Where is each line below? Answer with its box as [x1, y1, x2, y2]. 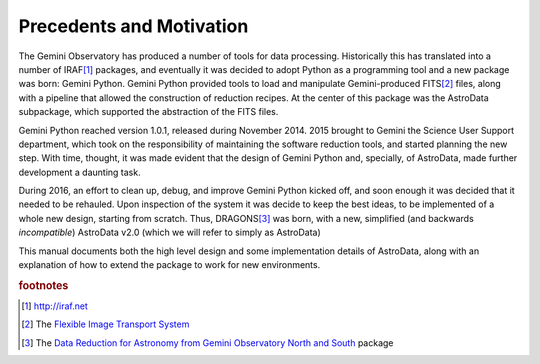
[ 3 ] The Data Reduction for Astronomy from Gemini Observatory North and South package [21, 336, 394, 349]
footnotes [18, 278, 69, 292]
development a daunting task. [18, 166, 141, 178]
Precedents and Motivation [18, 15, 249, 37]
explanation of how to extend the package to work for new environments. [18, 259, 321, 271]
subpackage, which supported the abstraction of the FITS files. [18, 106, 279, 118]
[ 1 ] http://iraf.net [21, 300, 89, 312]
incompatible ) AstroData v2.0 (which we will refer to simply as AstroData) [18, 226, 322, 239]
